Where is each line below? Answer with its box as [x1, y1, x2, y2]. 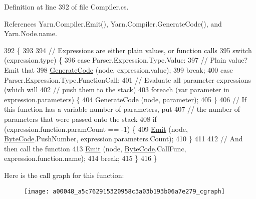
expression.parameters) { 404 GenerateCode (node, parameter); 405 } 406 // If [4, 94, 246, 104]
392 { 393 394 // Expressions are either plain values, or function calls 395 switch [4, 45, 252, 55]
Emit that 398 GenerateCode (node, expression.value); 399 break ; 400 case [4, 64, 233, 75]
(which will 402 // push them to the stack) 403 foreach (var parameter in [4, 84, 229, 95]
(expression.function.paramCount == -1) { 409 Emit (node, [4, 123, 188, 134]
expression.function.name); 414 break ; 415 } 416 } [4, 153, 157, 163]
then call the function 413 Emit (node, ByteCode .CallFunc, [4, 143, 186, 153]
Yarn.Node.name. [4, 28, 57, 39]
